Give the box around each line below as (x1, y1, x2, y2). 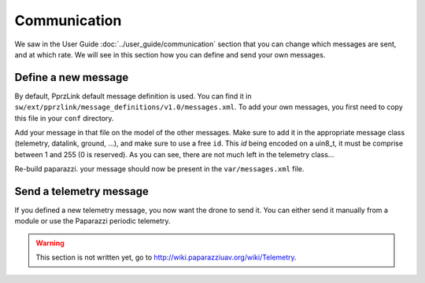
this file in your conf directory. (14, 113, 114, 123)
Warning (35, 238, 65, 248)
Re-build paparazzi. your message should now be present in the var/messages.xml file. (14, 164, 305, 174)
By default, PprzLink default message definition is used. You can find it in (14, 91, 252, 101)
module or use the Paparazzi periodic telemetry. (14, 216, 171, 226)
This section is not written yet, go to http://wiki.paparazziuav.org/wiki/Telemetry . (35, 252, 297, 263)
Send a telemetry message (14, 185, 149, 198)
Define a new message (14, 71, 129, 84)
